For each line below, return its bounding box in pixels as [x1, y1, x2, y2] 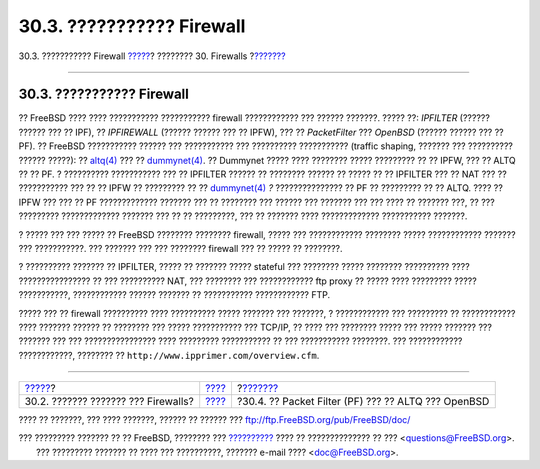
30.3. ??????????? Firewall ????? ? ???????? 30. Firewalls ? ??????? [18, 50, 286, 62]
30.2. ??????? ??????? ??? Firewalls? [24, 395, 194, 409]
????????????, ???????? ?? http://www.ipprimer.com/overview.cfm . [18, 349, 320, 361]
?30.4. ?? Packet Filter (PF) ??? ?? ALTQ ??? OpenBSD [236, 395, 490, 409]
